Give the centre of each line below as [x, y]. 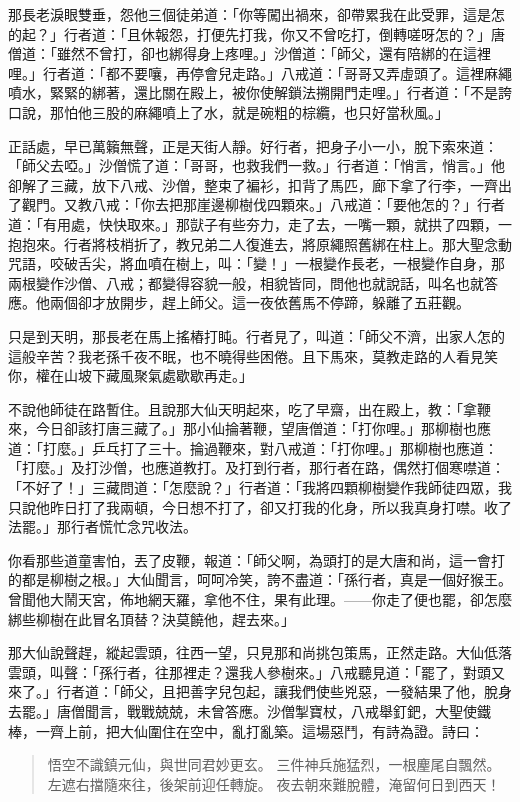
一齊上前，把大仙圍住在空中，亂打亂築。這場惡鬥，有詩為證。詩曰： [259, 730]
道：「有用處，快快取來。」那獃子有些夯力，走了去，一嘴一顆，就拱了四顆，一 [260, 223]
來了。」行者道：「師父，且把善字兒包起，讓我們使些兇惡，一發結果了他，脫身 [260, 691]
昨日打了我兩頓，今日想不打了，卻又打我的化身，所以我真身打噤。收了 [280, 506]
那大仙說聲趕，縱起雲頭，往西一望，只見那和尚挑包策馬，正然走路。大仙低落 [260, 652]
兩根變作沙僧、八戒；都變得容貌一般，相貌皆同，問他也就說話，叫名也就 [246, 282]
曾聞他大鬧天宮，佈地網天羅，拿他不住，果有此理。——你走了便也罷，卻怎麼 [260, 599]
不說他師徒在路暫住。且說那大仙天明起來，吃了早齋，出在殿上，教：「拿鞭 [249, 408]
